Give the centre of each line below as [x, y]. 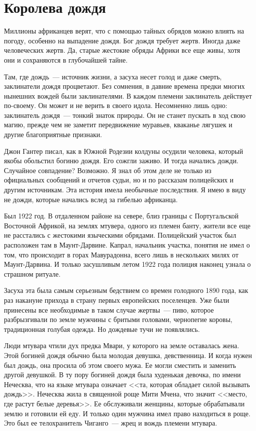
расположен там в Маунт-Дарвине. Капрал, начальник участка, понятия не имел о [127, 245]
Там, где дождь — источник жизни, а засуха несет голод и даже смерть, [113, 76]
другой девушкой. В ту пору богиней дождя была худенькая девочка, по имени [123, 375]
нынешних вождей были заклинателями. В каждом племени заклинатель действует [128, 95]
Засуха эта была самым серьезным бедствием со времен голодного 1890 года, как [126, 290]
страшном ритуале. [32, 273]
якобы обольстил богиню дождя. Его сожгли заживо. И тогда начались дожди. [121, 161]
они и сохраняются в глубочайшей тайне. [66, 59]
